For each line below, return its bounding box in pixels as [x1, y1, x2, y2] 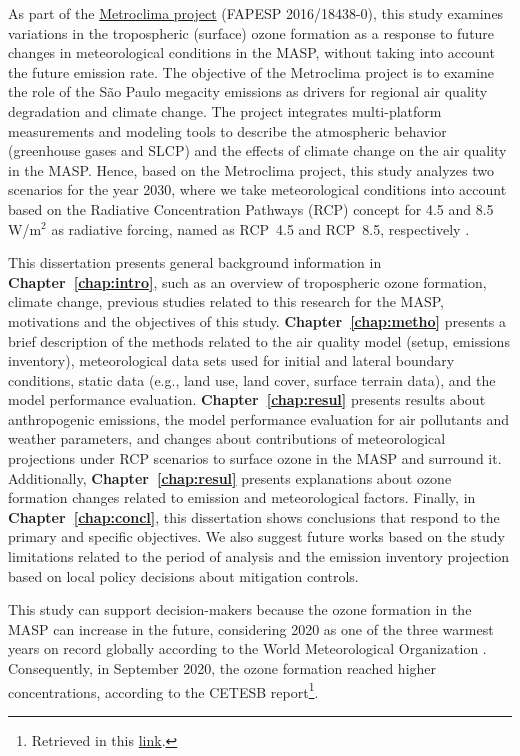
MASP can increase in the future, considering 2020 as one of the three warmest [8, 618, 494, 639]
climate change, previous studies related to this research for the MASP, [8, 291, 444, 312]
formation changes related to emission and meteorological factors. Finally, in [8, 487, 476, 508]
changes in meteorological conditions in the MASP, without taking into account [8, 42, 495, 63]
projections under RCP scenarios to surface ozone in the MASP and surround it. [8, 448, 502, 469]
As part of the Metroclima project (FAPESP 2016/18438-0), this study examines [8, 3, 504, 23]
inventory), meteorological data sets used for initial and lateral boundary [8, 350, 455, 371]
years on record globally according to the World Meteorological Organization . [8, 638, 487, 659]
